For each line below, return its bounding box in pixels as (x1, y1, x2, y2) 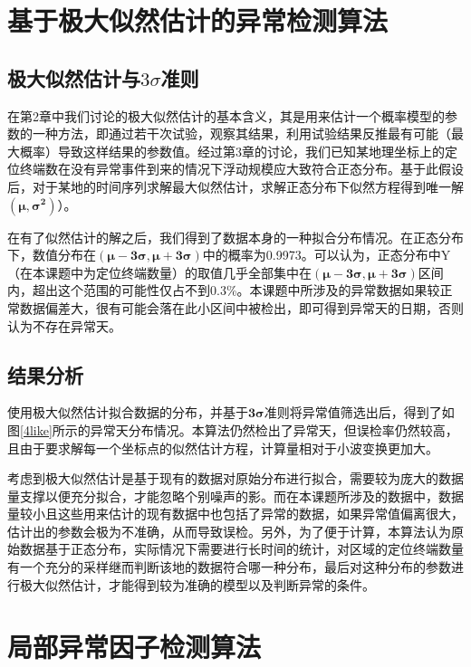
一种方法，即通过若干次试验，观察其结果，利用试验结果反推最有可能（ (32, 124, 451, 143)
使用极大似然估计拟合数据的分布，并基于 (7, 403, 248, 422)
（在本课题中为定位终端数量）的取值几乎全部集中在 (7, 262, 312, 281)
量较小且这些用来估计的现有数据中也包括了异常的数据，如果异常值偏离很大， (7, 504, 464, 523)
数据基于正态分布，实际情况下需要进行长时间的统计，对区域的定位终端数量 (19, 539, 464, 558)
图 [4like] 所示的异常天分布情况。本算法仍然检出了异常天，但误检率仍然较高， (7, 420, 458, 439)
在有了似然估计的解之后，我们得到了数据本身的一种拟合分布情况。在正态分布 (7, 227, 464, 246)
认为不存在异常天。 (7, 316, 121, 335)
